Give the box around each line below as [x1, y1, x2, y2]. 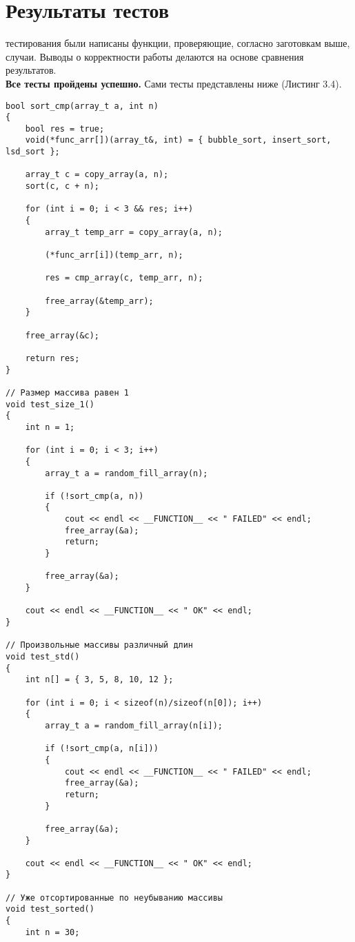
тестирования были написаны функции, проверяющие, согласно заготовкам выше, [6, 36, 350, 50]
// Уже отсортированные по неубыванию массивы [6, 892, 223, 903]
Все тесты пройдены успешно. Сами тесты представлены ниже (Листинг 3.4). [6, 76, 342, 90]
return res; [25, 353, 80, 363]
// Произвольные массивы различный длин [6, 640, 194, 651]
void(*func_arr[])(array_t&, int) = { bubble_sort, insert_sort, [25, 135, 332, 145]
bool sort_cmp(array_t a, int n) [6, 101, 159, 111]
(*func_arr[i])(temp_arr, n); [45, 250, 183, 260]
